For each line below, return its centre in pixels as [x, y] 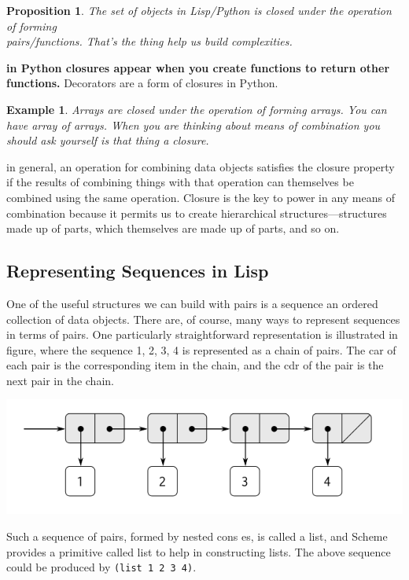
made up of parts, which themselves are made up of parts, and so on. [173, 228]
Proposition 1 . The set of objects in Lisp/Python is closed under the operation [199, 10]
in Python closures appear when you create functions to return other [198, 67]
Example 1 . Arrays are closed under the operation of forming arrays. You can [197, 109]
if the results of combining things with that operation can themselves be [180, 182]
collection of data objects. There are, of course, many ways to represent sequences [203, 319]
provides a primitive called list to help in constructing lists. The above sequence [199, 551]
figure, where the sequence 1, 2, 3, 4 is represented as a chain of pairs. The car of [201, 349]
